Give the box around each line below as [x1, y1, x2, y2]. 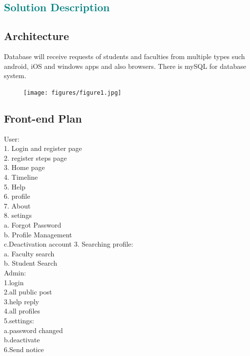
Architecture [4, 28, 69, 43]
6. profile [4, 191, 30, 201]
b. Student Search [4, 258, 57, 268]
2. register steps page [4, 152, 67, 163]
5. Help [4, 181, 25, 191]
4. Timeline [4, 172, 38, 182]
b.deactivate [4, 335, 40, 345]
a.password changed [4, 325, 63, 335]
